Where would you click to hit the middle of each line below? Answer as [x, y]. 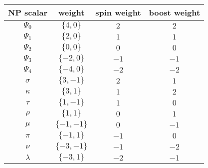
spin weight [118, 12]
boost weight [175, 12]
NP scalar [28, 12]
